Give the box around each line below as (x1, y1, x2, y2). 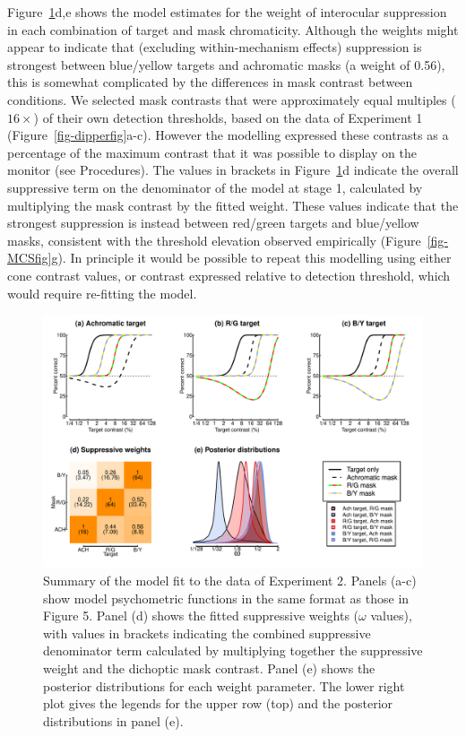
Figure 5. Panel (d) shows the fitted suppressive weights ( (43, 606, 359, 625)
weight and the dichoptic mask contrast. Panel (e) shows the (43, 659, 375, 678)
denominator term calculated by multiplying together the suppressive (43, 641, 423, 660)
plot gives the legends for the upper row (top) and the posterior (43, 694, 393, 713)
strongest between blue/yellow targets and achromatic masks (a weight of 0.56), (7, 55, 445, 74)
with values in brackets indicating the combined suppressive (43, 623, 371, 642)
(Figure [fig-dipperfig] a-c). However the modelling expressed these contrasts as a (7, 126, 449, 144)
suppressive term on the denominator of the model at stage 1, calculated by (7, 178, 423, 196)
